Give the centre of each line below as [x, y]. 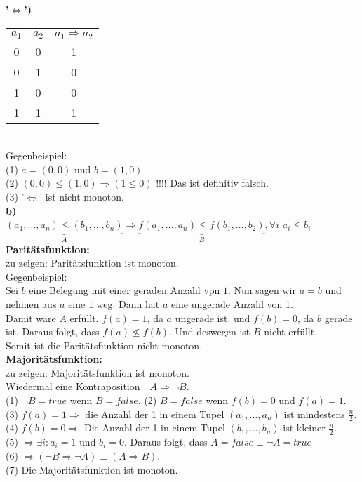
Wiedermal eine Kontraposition [73, 386]
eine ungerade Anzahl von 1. [232, 303]
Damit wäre [31, 317]
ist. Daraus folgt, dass [53, 332]
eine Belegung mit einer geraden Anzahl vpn [125, 290]
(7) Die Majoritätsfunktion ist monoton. [92, 469]
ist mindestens [314, 414]
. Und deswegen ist [209, 332]
